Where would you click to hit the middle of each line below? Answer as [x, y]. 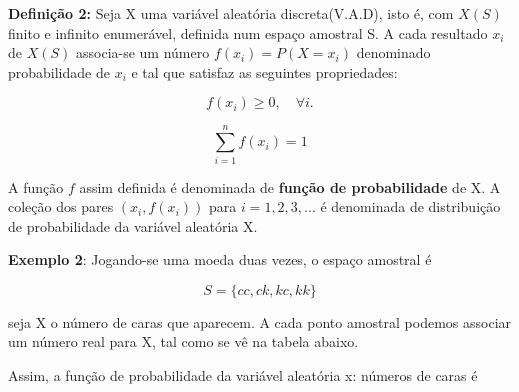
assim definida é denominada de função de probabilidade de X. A [290, 186]
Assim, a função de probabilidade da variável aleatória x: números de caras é [243, 375]
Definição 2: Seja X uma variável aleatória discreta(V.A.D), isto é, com [231, 13]
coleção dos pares [61, 206]
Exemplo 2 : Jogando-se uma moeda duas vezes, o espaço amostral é [220, 259]
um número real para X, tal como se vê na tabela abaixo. [183, 341]
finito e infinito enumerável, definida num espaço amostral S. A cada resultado [248, 32]
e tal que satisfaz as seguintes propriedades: [264, 71]
